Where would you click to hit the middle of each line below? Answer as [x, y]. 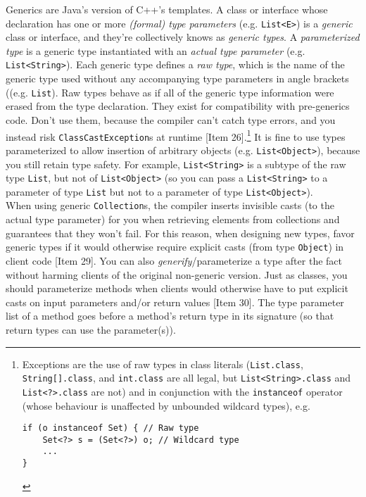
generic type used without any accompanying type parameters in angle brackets [177, 78]
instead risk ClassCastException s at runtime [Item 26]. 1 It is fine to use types [176, 135]
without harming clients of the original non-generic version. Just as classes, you [177, 274]
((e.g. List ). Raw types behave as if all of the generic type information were [170, 92]
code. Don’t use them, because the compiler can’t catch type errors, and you [171, 119]
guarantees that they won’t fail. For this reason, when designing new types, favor [180, 233]
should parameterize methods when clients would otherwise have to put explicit [177, 288]
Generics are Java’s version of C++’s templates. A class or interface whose [167, 9]
